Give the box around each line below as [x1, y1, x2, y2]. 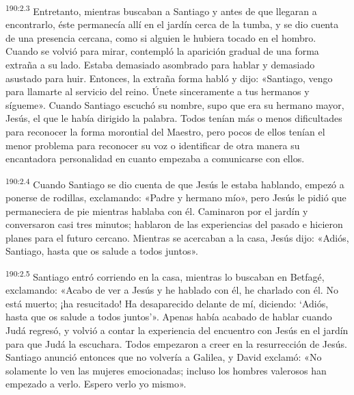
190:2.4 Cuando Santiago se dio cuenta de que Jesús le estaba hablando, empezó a [5, 175, 344, 191]
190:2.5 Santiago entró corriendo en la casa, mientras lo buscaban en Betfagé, [5, 268, 325, 283]
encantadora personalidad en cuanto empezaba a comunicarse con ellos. [5, 151, 305, 166]
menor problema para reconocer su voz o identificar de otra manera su [5, 138, 300, 152]
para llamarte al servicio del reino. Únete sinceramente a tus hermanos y [5, 84, 310, 99]
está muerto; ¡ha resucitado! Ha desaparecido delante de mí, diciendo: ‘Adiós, [5, 296, 329, 310]
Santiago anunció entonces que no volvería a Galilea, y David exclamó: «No [5, 350, 322, 364]
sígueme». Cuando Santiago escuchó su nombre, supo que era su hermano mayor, [5, 97, 344, 112]
